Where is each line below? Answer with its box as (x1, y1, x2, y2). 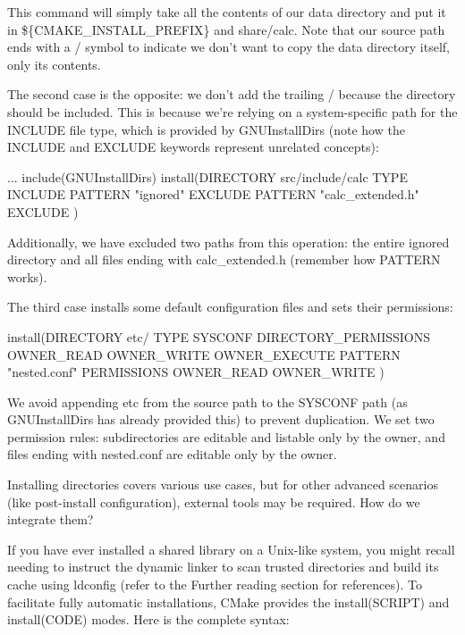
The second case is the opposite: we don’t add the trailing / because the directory (7, 85, 456, 104)
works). (7, 267, 47, 286)
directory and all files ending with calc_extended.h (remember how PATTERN (7, 250, 441, 269)
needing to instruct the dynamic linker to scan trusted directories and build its (7, 557, 439, 576)
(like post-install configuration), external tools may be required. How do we (7, 492, 420, 511)
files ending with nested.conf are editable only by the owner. (7, 445, 337, 464)
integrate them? (7, 510, 94, 529)
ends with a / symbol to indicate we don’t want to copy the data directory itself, (7, 38, 450, 56)
